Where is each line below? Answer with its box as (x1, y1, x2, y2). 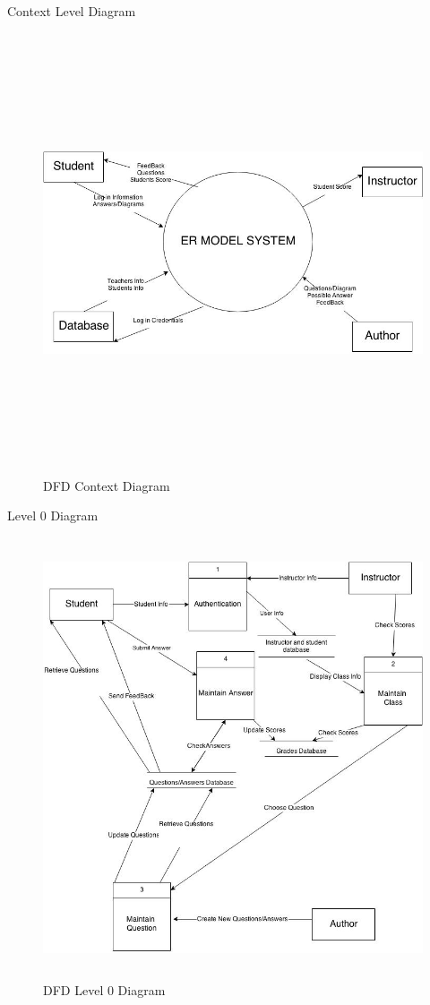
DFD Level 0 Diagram (43, 980, 166, 999)
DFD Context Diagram (43, 476, 170, 494)
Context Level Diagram (7, 2, 136, 20)
